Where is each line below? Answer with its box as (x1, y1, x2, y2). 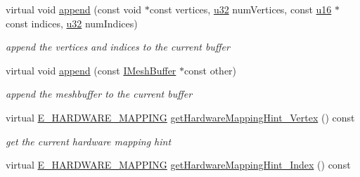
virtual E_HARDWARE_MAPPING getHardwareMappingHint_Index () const (6, 157, 351, 172)
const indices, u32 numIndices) (6, 15, 138, 30)
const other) (184, 63, 237, 77)
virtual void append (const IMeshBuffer (6, 63, 176, 77)
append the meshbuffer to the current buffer (6, 86, 193, 101)
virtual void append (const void (6, 2, 142, 16)
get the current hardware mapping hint (6, 133, 172, 148)
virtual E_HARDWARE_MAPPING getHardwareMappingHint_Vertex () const (6, 110, 355, 124)
